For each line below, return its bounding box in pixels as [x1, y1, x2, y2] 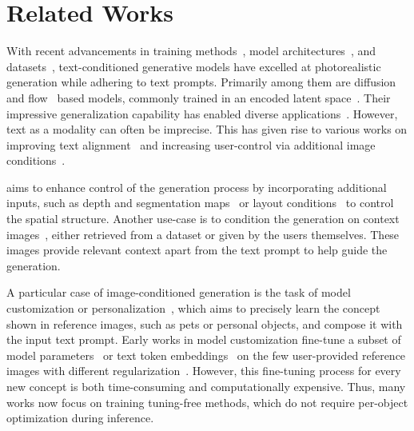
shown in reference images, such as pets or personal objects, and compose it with [6, 315, 403, 332]
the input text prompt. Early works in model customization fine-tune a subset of [6, 331, 401, 348]
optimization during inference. [6, 409, 154, 426]
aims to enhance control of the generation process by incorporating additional [6, 178, 387, 195]
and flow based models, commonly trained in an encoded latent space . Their [6, 89, 391, 106]
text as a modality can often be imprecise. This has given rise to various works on [6, 121, 408, 138]
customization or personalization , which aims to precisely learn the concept [6, 300, 380, 317]
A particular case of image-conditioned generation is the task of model [6, 284, 351, 301]
